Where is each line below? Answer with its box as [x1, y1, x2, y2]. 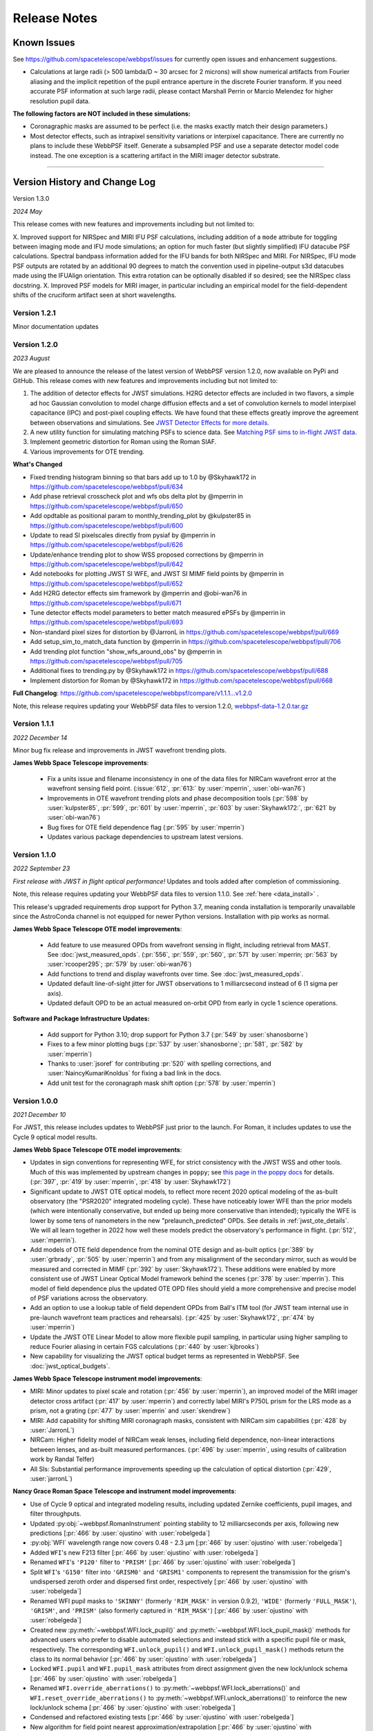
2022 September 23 [12, 864, 70, 872]
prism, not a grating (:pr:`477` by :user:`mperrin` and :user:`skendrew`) [30, 1406, 231, 1415]
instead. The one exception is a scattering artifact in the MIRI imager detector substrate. [30, 151, 280, 159]
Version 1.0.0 [12, 1096, 58, 1106]
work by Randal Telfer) [30, 1455, 95, 1464]
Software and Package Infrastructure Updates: [12, 1014, 150, 1023]
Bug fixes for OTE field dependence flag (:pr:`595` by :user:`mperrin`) [47, 823, 245, 831]
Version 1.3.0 [12, 195, 50, 203]
